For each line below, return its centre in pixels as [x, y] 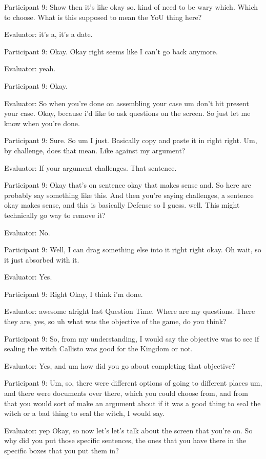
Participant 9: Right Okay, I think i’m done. [74, 294]
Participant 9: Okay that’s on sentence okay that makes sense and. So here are [128, 185]
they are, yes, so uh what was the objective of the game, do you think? [115, 321]
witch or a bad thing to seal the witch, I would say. [85, 413]
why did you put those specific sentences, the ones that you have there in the [125, 440]
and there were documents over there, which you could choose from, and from [126, 393]
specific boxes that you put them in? [62, 450]
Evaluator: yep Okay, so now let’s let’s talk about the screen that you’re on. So [128, 430]
